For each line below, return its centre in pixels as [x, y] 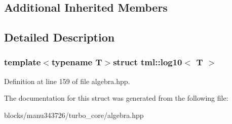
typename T [77, 62]
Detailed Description [60, 37]
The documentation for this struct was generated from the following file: [116, 98]
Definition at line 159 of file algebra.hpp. [67, 81]
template [23, 62]
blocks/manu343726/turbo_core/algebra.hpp [74, 115]
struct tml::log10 [148, 62]
